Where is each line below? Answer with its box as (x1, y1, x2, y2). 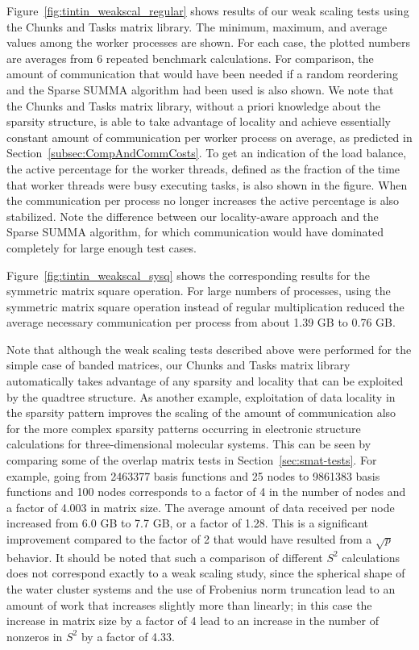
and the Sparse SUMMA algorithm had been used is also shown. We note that (6, 81, 394, 98)
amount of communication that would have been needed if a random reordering (6, 65, 398, 82)
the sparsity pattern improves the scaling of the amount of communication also (6, 404, 396, 421)
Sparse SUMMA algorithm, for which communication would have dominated (6, 223, 384, 240)
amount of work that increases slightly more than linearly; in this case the (6, 596, 372, 613)
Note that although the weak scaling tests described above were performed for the (6, 340, 412, 357)
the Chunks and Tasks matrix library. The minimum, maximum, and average (6, 18, 388, 35)
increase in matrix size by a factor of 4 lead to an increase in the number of (6, 612, 379, 629)
